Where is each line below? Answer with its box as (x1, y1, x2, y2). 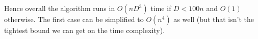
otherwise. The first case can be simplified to (4, 14, 144, 24)
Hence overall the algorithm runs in (4, 3, 115, 13)
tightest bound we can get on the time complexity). (4, 25, 165, 35)
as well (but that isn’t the (173, 14, 254, 24)
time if (150, 3, 171, 13)
